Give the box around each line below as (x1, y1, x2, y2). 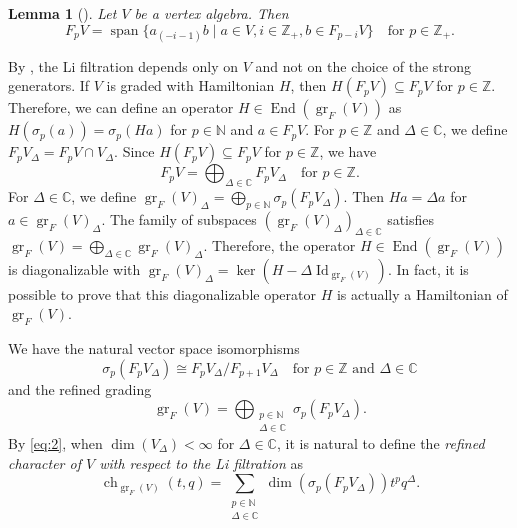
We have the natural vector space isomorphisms (8, 338, 300, 359)
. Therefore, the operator (203, 234, 356, 255)
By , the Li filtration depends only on (8, 55, 238, 76)
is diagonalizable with (8, 258, 141, 279)
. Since (114, 141, 155, 162)
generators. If (8, 75, 90, 96)
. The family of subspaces (101, 208, 257, 229)
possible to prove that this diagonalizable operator (8, 283, 316, 304)
